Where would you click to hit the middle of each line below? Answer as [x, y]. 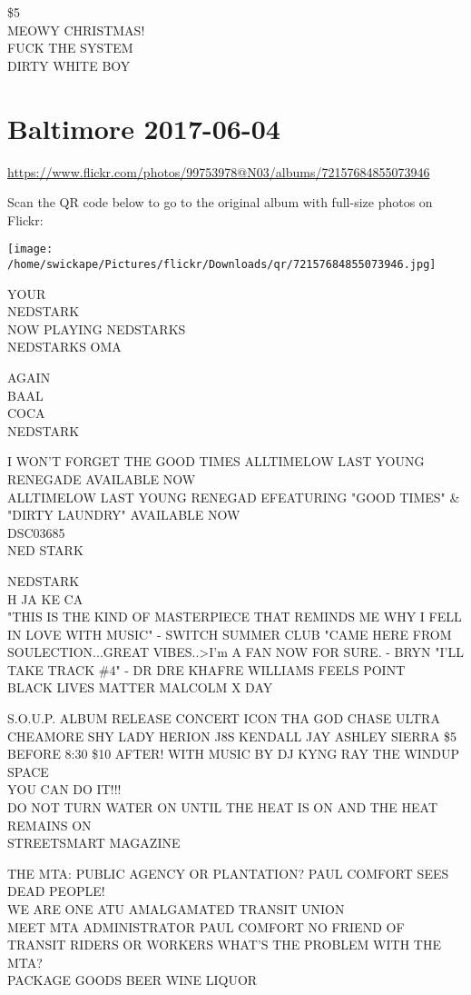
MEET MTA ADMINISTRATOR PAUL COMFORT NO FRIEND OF [206, 926]
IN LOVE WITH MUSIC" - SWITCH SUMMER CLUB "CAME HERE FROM [230, 634]
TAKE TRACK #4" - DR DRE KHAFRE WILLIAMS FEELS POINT [206, 669]
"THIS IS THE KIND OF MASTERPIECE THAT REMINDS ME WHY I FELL [235, 617]
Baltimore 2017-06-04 [144, 128]
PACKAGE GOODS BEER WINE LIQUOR [132, 980]
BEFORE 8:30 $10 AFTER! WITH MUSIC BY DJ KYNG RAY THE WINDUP [234, 754]
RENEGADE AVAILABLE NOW [102, 478]
